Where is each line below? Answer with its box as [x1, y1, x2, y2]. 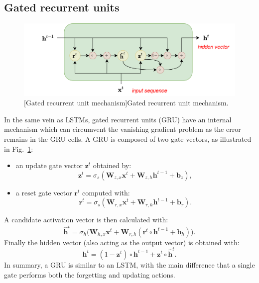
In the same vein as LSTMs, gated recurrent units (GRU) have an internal [4, 114, 232, 124]
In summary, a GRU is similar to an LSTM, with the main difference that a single [4, 259, 255, 270]
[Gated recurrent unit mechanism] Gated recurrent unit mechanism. [24, 97, 229, 108]
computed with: [82, 187, 130, 197]
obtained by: [93, 160, 131, 171]
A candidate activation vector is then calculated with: [4, 214, 168, 225]
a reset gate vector [15, 187, 72, 197]
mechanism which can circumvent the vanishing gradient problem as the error [4, 124, 241, 134]
